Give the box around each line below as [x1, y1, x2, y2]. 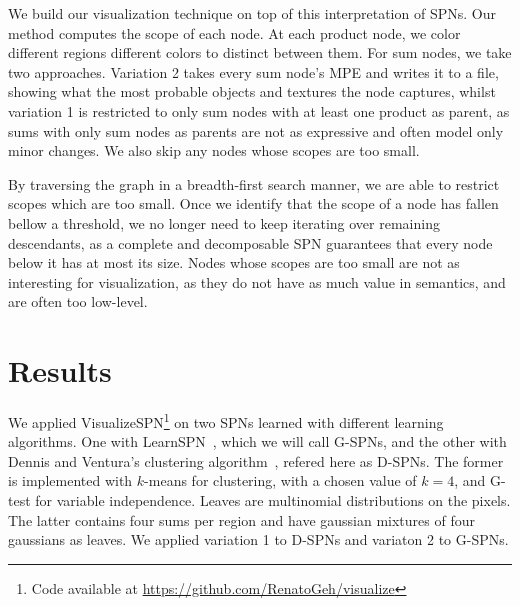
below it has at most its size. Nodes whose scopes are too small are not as [8, 252, 460, 273]
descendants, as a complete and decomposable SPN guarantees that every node [8, 232, 493, 253]
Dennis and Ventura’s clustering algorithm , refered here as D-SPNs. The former [8, 450, 504, 471]
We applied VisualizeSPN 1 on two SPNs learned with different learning [8, 409, 444, 432]
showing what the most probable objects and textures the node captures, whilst [8, 81, 496, 102]
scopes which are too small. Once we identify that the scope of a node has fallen [8, 193, 499, 214]
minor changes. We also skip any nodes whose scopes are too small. [8, 140, 420, 161]
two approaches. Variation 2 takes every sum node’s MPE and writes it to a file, [8, 61, 499, 82]
